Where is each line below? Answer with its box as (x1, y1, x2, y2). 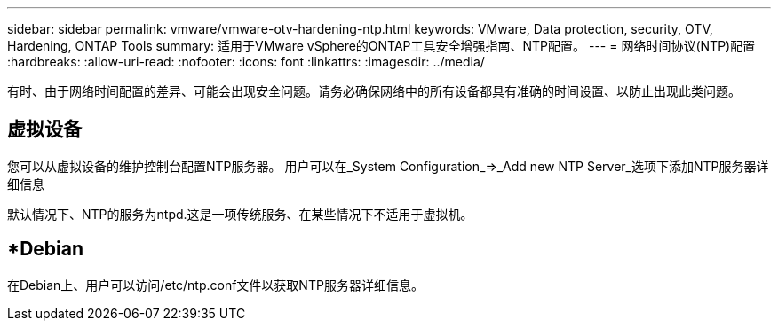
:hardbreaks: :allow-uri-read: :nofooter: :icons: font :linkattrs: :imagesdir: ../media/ (7, 54, 485, 69)
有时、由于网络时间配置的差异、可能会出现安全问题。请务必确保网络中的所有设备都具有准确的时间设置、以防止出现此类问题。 (7, 83, 741, 98)
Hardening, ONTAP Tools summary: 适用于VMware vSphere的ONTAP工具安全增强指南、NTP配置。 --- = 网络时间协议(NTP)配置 (7, 38, 756, 53)
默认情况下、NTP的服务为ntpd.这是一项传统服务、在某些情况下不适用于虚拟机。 (7, 206, 473, 222)
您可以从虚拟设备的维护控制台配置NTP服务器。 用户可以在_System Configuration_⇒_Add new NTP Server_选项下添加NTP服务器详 (7, 158, 769, 174)
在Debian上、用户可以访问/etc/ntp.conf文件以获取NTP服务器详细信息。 (7, 277, 424, 293)
